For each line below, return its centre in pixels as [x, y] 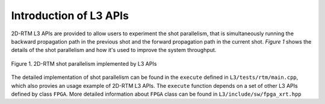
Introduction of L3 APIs [70, 16]
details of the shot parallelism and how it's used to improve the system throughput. [114, 50]
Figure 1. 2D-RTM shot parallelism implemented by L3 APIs [84, 63]
